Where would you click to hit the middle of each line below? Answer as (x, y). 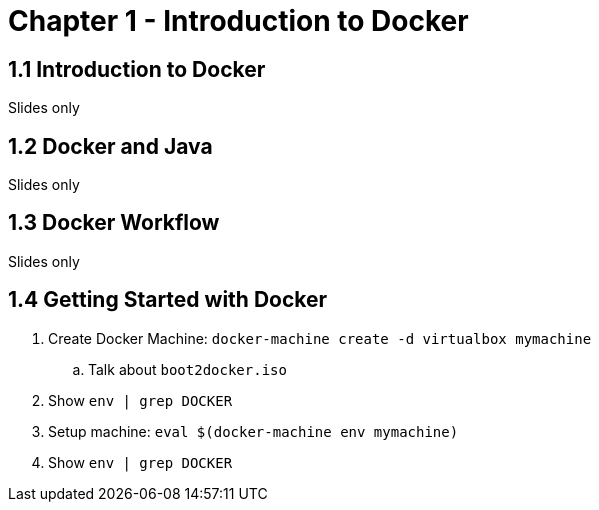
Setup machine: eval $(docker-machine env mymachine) (253, 431)
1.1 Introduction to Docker (137, 69)
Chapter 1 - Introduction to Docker (238, 21)
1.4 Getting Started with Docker (168, 300)
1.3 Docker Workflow (114, 223)
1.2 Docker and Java (110, 146)
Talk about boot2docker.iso (187, 369)
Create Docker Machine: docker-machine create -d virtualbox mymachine (320, 338)
